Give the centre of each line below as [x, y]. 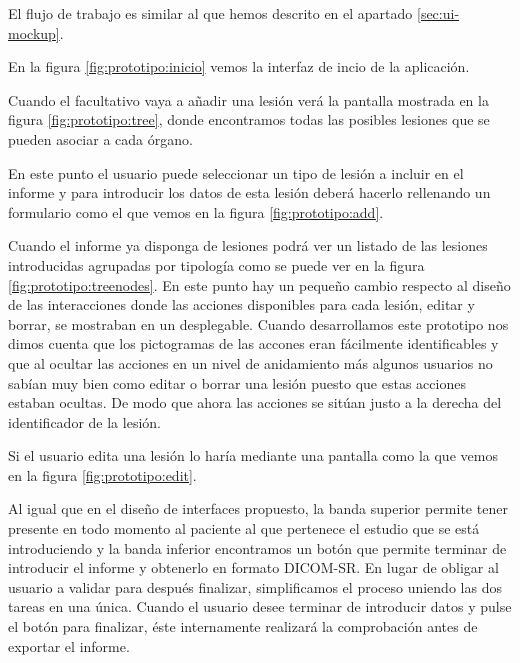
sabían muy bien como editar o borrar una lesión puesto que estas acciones [237, 382]
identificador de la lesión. [84, 421]
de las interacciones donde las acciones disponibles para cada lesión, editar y [241, 304]
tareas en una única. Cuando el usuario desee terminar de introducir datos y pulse [260, 606]
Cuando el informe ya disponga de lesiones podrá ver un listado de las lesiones [248, 245]
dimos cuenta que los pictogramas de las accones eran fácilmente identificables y [253, 343]
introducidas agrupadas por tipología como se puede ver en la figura [216, 264]
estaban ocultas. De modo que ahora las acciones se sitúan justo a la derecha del [255, 402]
